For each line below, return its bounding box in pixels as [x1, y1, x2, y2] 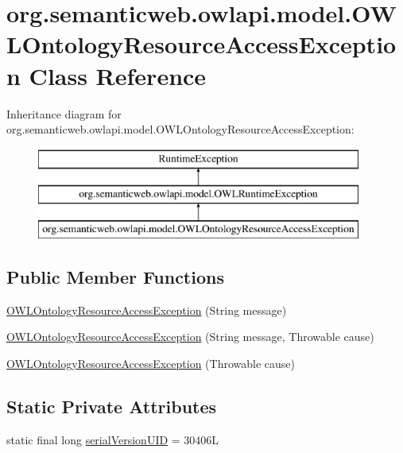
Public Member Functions [6, 265, 224, 289]
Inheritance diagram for [6, 105, 122, 122]
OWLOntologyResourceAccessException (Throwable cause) [6, 355, 295, 372]
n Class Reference [6, 59, 207, 91]
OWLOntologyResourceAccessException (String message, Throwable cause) [6, 328, 374, 345]
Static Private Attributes [6, 394, 217, 419]
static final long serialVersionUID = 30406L [6, 431, 219, 447]
